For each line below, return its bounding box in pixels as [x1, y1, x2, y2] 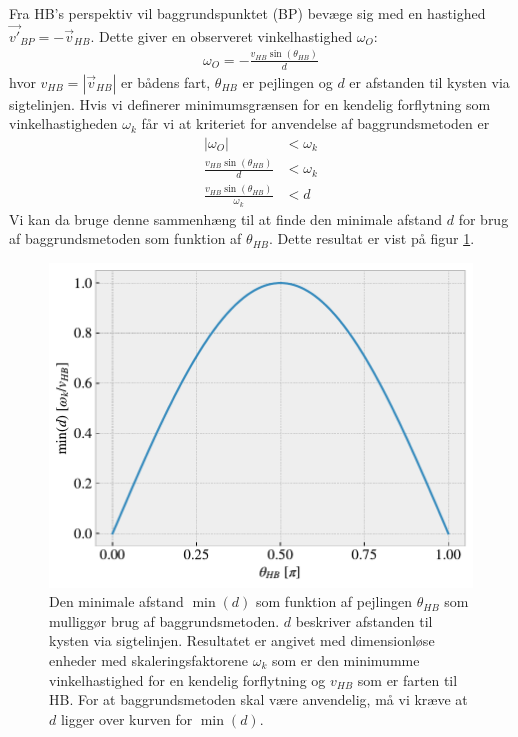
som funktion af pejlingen [256, 591, 413, 612]
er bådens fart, [120, 71, 211, 92]
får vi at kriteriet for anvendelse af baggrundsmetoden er [141, 113, 490, 134]
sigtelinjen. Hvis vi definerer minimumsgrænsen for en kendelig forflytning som [9, 93, 491, 114]
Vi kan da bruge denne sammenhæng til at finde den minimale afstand [9, 208, 443, 229]
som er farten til [357, 669, 458, 690]
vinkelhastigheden [9, 113, 118, 134]
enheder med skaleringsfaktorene [49, 649, 248, 670]
